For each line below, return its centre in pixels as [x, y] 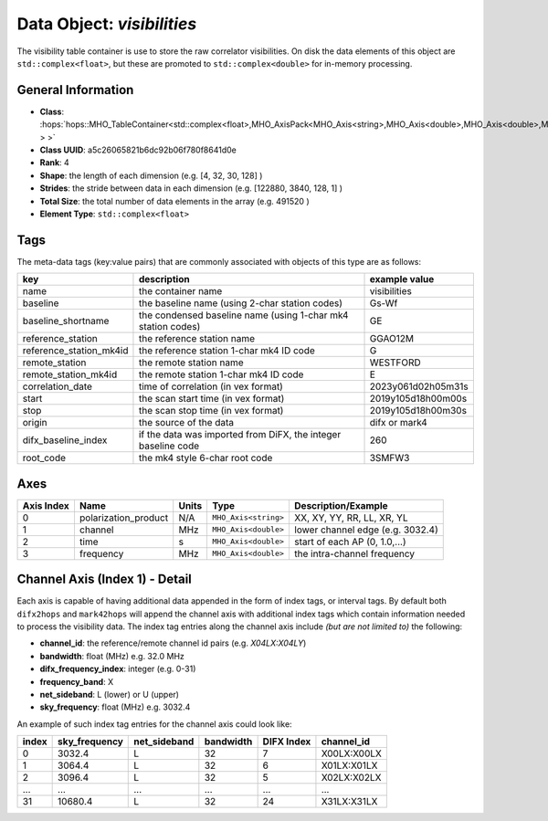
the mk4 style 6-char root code [205, 458]
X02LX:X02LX [351, 778]
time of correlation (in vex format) [211, 386]
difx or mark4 [399, 423]
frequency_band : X [77, 681]
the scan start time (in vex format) [211, 399]
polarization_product [124, 518]
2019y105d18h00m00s [418, 399]
